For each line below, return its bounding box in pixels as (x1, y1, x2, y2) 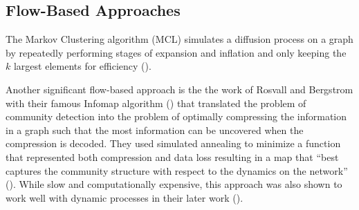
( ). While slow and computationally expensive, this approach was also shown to (6, 177, 342, 191)
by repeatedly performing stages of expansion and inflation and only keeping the (6, 45, 347, 59)
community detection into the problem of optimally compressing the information (6, 109, 347, 124)
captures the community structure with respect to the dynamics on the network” (6, 163, 348, 178)
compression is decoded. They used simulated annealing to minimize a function (6, 136, 341, 151)
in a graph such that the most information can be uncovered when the (6, 122, 304, 137)
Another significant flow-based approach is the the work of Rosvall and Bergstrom (6, 82, 353, 96)
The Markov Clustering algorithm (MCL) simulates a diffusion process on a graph (6, 32, 353, 46)
